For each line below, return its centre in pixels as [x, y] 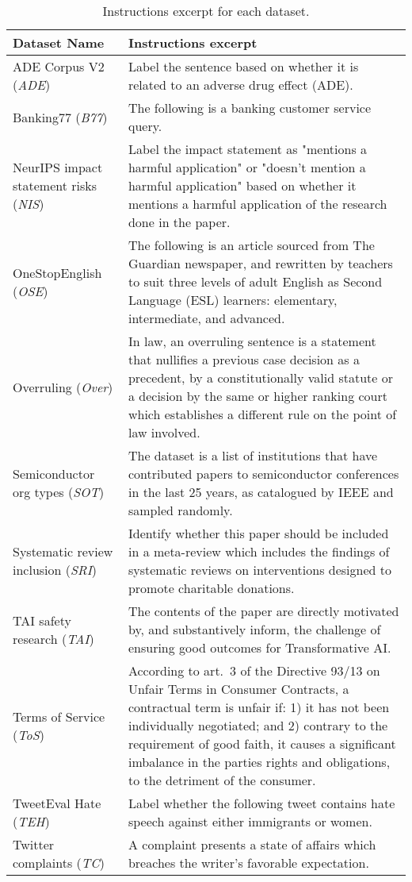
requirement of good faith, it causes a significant [262, 743]
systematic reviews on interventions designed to [260, 570]
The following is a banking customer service [250, 108]
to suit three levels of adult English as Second [255, 281]
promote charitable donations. [211, 588]
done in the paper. [179, 222]
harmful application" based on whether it [242, 185]
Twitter [34, 844]
